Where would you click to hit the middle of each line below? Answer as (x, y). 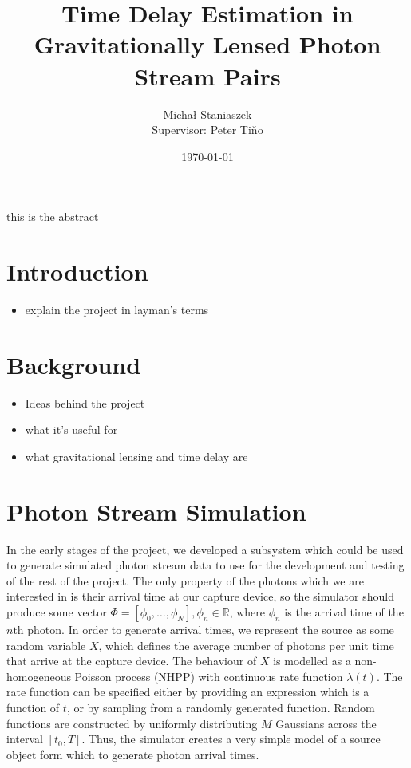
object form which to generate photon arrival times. (133, 754)
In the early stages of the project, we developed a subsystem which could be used (205, 549)
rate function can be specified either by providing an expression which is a (188, 692)
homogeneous (39, 676)
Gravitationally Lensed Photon (207, 44)
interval (25, 739)
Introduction (77, 272)
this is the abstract (53, 217)
